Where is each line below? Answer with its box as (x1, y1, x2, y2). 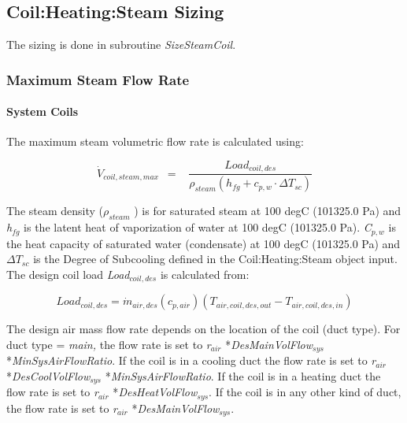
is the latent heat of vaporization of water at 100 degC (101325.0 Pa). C (24, 219, 372, 236)
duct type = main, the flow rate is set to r (6, 336, 211, 352)
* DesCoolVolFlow (6, 367, 91, 384)
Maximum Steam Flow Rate (6, 69, 190, 89)
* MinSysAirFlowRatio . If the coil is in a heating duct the (105, 367, 381, 384)
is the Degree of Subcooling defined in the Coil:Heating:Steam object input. (33, 250, 398, 267)
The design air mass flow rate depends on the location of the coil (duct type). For (6, 321, 401, 337)
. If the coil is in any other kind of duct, (209, 384, 401, 400)
